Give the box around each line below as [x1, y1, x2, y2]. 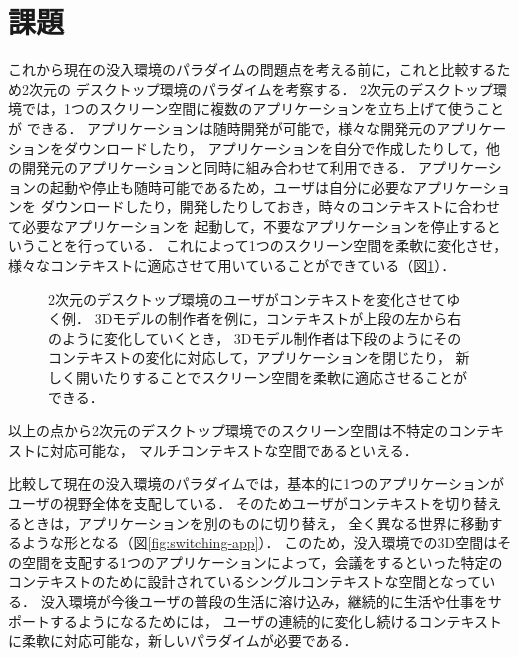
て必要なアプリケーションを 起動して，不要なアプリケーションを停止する [8, 215, 487, 236]
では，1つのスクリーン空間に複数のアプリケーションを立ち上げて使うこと [21, 98, 505, 119]
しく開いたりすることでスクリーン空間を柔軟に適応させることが [48, 367, 467, 388]
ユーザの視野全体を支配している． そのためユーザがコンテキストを [8, 493, 446, 513]
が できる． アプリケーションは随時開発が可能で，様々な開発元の [8, 117, 437, 138]
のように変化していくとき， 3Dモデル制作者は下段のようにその [48, 327, 462, 348]
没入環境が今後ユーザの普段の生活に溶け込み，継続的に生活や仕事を [40, 590, 488, 611]
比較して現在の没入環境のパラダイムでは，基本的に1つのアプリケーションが [8, 473, 505, 494]
